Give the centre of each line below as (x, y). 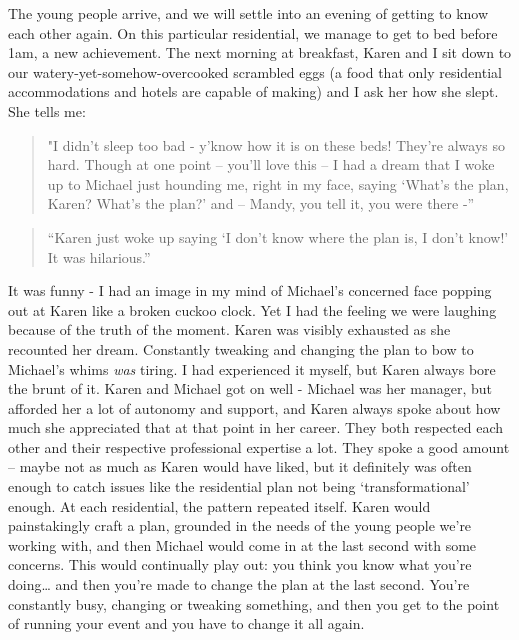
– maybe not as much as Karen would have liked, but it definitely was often (240, 466)
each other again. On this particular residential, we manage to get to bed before (253, 32)
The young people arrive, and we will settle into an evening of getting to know (248, 13)
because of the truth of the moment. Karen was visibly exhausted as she (229, 329)
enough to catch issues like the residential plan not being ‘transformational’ (239, 486)
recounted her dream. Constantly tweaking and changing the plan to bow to (241, 348)
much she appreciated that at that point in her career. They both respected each (255, 427)
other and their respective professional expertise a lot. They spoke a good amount (259, 446)
